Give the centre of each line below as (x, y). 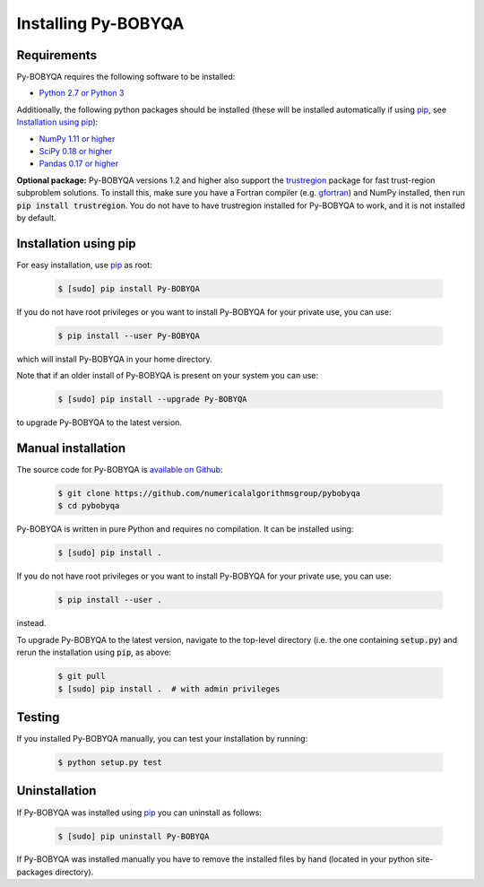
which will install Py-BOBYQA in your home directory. (114, 359)
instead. (31, 623)
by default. (37, 217)
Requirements (57, 55)
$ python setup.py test (110, 763)
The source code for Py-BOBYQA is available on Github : (120, 470)
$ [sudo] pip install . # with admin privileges (169, 689)
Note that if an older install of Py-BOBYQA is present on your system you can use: (168, 376)
